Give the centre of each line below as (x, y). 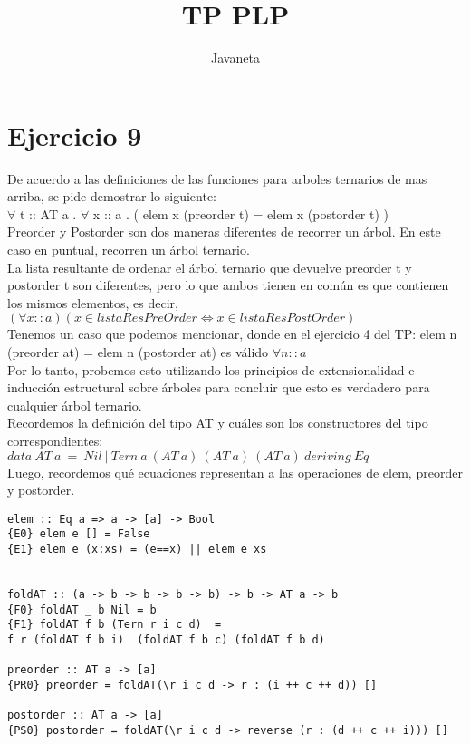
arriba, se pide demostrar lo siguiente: (112, 196)
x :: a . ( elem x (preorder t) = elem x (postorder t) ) (240, 213)
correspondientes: (55, 440)
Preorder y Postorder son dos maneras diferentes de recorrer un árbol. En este (224, 232)
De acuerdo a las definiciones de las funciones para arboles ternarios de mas (217, 178)
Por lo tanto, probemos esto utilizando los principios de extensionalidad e (211, 369)
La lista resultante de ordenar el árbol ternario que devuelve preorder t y (210, 267)
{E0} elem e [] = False (79, 534)
